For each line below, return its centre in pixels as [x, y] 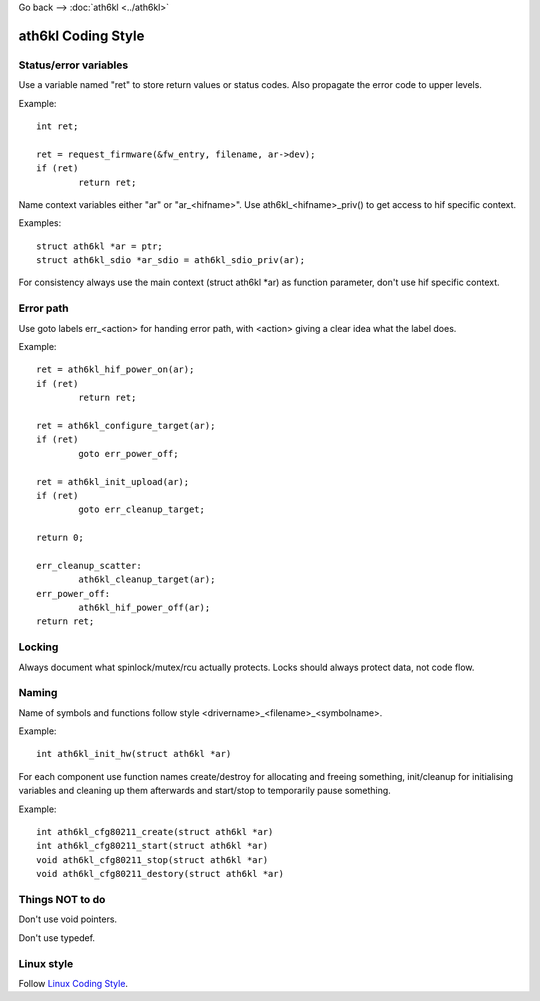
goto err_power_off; [128, 453]
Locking [38, 647]
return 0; [60, 538]
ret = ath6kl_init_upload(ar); [113, 481]
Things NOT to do [62, 899]
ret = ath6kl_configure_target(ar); [126, 425]
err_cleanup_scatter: [89, 565]
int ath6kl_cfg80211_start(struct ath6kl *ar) [152, 846]
